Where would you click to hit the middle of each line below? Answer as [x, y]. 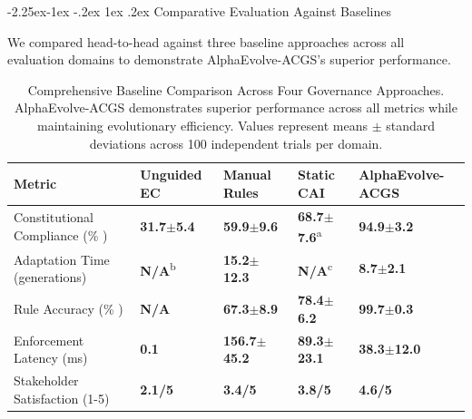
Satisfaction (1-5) [62, 398]
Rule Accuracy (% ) [69, 308]
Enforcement [49, 340]
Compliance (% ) [61, 235]
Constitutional [54, 217]
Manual [247, 175]
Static [316, 175]
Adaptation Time [62, 259]
